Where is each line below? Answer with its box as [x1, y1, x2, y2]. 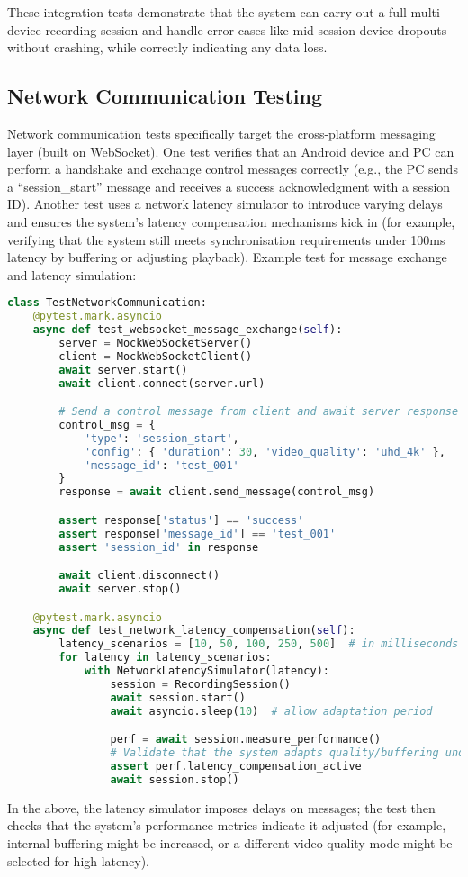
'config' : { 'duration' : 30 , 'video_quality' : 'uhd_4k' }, [84, 445, 445, 458]
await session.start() [110, 691, 246, 704]
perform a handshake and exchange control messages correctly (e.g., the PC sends [7, 159, 458, 178]
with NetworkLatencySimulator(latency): [84, 665, 329, 678]
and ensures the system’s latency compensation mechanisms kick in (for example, [7, 212, 455, 231]
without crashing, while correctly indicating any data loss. [7, 38, 328, 57]
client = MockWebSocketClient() [58, 349, 253, 363]
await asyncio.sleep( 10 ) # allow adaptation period [110, 704, 433, 718]
